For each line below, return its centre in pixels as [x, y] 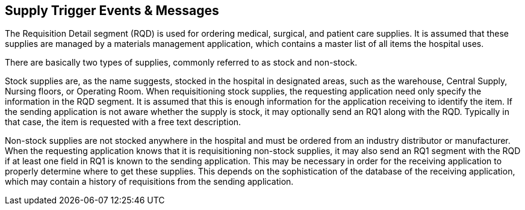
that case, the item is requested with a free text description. [123, 122]
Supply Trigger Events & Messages [112, 11]
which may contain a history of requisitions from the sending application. [149, 182]
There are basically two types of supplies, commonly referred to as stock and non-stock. [181, 63]
